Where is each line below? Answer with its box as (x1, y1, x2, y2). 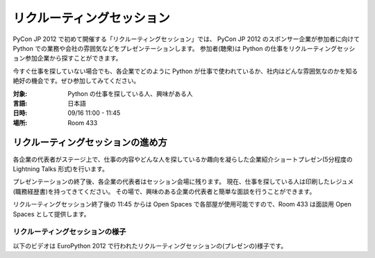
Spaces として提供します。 (12, 209, 90, 218)
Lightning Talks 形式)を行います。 (12, 164, 109, 173)
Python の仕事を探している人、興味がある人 (67, 89, 194, 97)
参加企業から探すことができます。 (24, 54, 122, 63)
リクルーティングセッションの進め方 (12, 136, 168, 149)
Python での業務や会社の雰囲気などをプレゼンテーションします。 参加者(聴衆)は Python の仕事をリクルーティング (12, 44, 337, 52)
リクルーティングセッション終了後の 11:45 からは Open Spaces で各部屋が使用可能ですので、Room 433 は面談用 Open (12, 200, 352, 209)
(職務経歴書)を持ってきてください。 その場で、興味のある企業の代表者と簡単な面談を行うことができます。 (12, 187, 316, 195)
